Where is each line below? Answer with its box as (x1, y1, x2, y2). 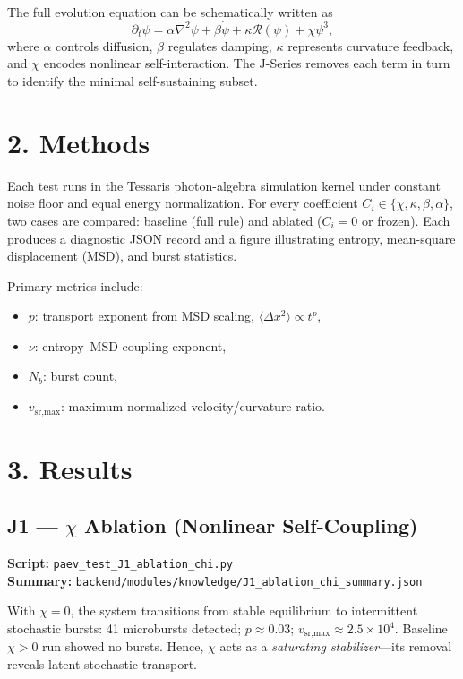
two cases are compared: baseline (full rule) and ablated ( (7, 211, 322, 229)
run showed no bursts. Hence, (42, 637, 204, 656)
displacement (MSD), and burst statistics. (7, 246, 237, 265)
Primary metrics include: (7, 276, 143, 295)
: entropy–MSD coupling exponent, (34, 336, 227, 355)
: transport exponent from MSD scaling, (34, 306, 254, 325)
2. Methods (7, 124, 150, 160)
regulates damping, (167, 36, 272, 55)
